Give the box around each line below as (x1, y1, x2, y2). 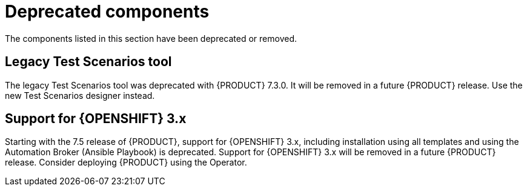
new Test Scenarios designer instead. (5, 90, 155, 101)
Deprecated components (5, 1, 210, 22)
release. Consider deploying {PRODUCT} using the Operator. (5, 157, 247, 168)
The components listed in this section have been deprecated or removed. (5, 33, 297, 44)
